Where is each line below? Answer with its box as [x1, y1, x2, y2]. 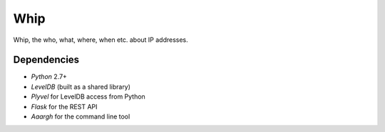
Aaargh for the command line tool [31, 112, 130, 121]
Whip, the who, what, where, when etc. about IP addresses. [13, 35, 188, 44]
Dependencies [13, 54, 80, 66]
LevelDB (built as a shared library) [31, 82, 131, 91]
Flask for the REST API [31, 102, 98, 111]
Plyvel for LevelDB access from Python [31, 92, 145, 101]
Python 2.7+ [31, 72, 68, 81]
